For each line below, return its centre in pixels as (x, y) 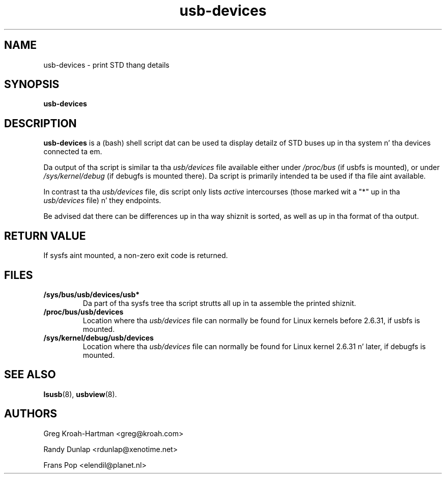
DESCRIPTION (40, 123)
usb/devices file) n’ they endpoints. (102, 201)
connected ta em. (73, 152)
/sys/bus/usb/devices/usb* (92, 294)
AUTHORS (31, 414)
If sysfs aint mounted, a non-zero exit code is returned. (136, 256)
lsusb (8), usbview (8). (80, 394)
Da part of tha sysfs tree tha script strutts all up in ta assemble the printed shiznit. (219, 303)
